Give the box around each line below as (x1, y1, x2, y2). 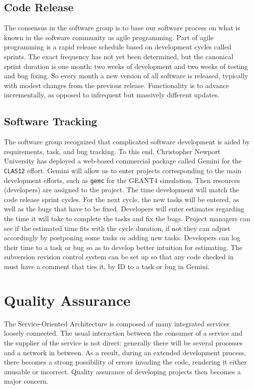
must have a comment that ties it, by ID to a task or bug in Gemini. (4, 261, 210, 271)
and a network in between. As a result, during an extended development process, (4, 347, 246, 357)
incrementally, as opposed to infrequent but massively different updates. (4, 90, 220, 100)
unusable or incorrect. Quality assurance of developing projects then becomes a (4, 366, 241, 376)
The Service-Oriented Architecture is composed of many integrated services (4, 318, 230, 328)
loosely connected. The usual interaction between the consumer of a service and (4, 328, 243, 338)
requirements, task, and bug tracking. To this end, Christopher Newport (4, 146, 221, 156)
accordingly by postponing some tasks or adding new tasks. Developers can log (4, 232, 240, 243)
